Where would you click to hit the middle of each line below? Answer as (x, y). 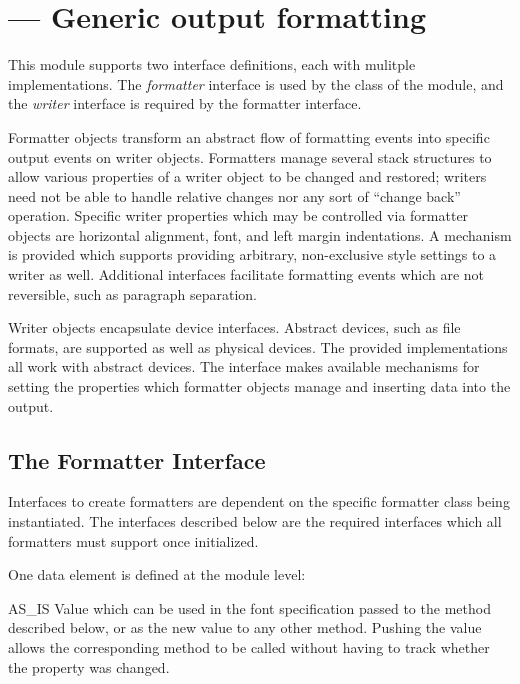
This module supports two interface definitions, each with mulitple (212, 64)
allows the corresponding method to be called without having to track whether (249, 646)
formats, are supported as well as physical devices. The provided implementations (258, 346)
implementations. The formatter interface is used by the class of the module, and (256, 83)
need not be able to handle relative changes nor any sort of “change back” (234, 195)
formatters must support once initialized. (133, 540)
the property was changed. (89, 666)
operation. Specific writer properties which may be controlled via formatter (238, 215)
